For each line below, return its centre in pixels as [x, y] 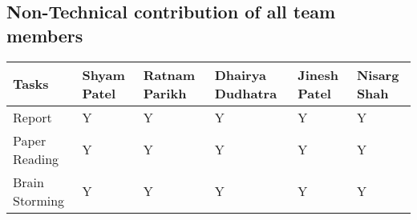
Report [32, 117]
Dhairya [240, 74]
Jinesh [318, 74]
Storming [39, 200]
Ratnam [169, 74]
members [45, 35]
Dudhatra [246, 93]
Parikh [165, 93]
